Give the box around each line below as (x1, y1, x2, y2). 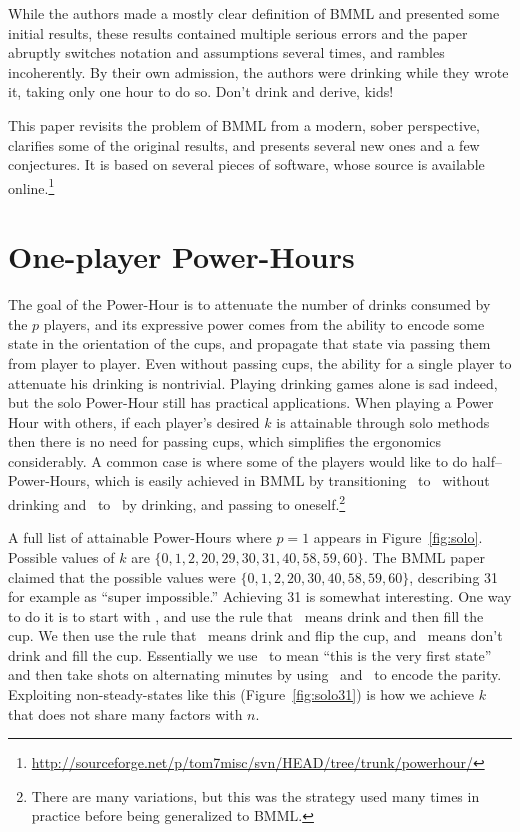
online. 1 (8, 174, 55, 198)
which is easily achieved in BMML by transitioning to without (94, 470, 490, 491)
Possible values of (8, 546, 115, 567)
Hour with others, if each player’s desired (8, 411, 260, 432)
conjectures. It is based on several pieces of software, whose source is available (8, 154, 485, 175)
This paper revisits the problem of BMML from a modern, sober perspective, (8, 114, 480, 135)
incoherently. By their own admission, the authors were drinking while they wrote (8, 61, 509, 82)
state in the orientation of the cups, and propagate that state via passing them (8, 333, 491, 354)
